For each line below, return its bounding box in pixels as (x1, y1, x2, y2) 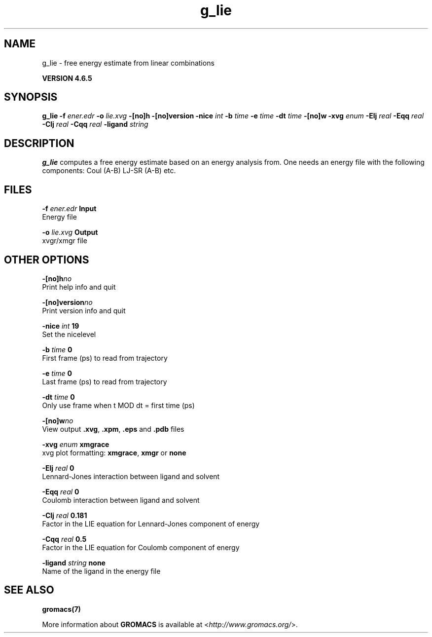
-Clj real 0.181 (42, 511, 87, 520)
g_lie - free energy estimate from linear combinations (42, 58, 215, 67)
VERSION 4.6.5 (42, 74, 92, 82)
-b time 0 (42, 345, 72, 354)
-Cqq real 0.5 (42, 534, 87, 543)
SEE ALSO (4, 584, 54, 597)
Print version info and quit (42, 306, 126, 315)
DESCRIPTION (4, 137, 74, 150)
